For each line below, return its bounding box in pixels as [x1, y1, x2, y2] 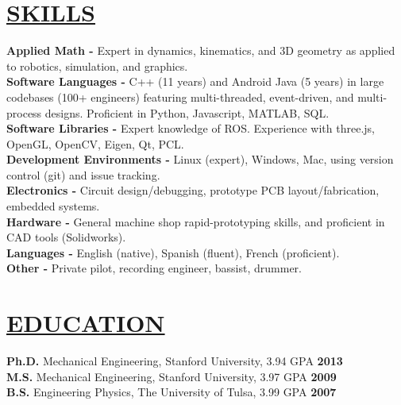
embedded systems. [6, 198, 100, 214]
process [6, 104, 42, 121]
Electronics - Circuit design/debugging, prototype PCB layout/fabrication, [6, 182, 380, 199]
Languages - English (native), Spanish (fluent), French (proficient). [6, 244, 340, 260]
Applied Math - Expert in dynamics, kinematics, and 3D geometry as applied [6, 42, 395, 59]
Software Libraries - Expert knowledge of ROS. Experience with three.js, [6, 120, 375, 137]
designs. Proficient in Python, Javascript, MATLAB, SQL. [44, 104, 330, 121]
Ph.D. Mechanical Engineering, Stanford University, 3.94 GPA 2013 [6, 353, 343, 369]
